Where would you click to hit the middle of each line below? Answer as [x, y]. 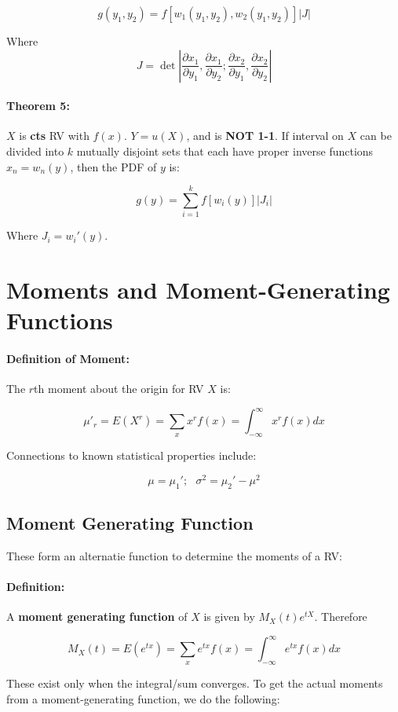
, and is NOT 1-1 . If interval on [265, 136]
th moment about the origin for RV [119, 389]
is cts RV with [54, 136]
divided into [35, 150]
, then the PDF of [113, 166]
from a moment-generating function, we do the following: [143, 698]
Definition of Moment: [68, 359]
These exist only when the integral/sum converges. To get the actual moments [195, 683]
